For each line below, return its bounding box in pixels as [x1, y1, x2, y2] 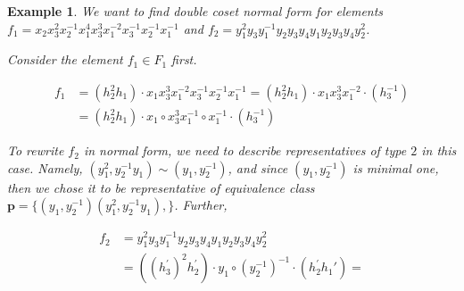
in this [421, 141, 457, 160]
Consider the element [7, 50, 123, 69]
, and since [228, 158, 288, 177]
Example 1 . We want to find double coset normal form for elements [7, 2, 384, 20]
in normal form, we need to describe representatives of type [83, 141, 407, 160]
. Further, [174, 195, 228, 214]
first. [171, 50, 197, 69]
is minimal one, [352, 158, 439, 177]
